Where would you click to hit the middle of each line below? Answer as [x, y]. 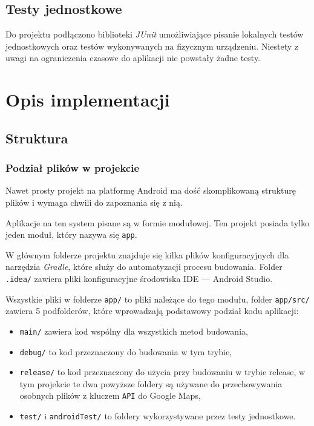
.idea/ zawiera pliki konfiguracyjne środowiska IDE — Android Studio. [139, 278]
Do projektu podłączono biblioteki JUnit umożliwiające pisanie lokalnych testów [155, 34]
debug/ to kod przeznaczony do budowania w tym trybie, [126, 351]
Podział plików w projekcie [73, 168]
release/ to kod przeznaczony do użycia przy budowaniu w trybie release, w [162, 372]
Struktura [37, 138]
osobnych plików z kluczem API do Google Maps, [110, 395]
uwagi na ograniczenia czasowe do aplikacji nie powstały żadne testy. [133, 58]
